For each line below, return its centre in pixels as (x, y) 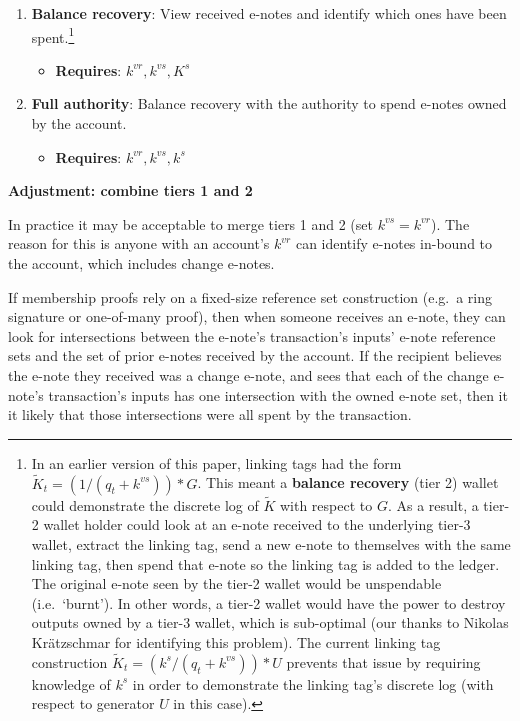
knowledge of (71, 683)
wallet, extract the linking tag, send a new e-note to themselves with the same (271, 543)
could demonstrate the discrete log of (145, 504)
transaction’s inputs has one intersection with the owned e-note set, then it (278, 394)
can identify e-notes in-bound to (394, 243)
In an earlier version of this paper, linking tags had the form (216, 462)
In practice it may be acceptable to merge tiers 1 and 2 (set (190, 223)
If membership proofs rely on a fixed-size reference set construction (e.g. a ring (250, 296)
